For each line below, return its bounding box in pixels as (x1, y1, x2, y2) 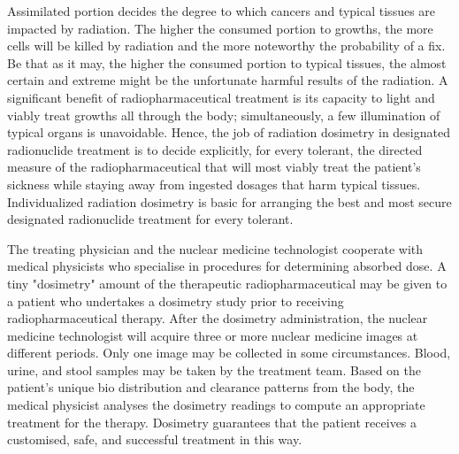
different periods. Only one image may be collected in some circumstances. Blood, (7, 343, 451, 362)
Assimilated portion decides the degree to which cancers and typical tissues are (7, 2, 436, 19)
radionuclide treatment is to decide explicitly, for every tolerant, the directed (7, 140, 423, 158)
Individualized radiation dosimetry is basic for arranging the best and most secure (7, 192, 452, 211)
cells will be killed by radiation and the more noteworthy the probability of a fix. (7, 36, 446, 55)
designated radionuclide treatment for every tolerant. (7, 210, 294, 228)
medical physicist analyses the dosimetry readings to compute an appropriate (7, 396, 425, 414)
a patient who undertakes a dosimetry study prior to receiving (7, 291, 344, 310)
